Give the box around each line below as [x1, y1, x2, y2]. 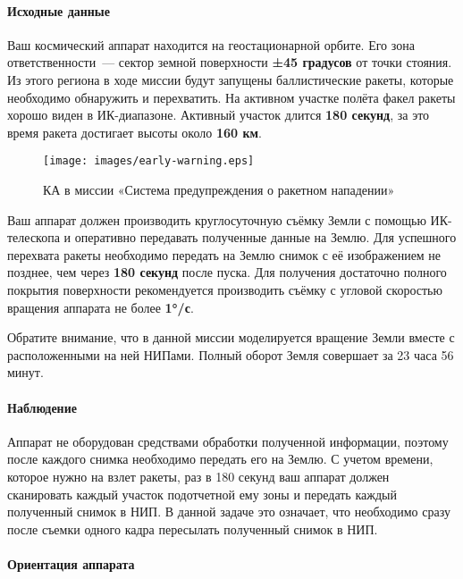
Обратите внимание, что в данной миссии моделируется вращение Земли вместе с [7, 328, 455, 347]
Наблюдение [7, 398, 77, 416]
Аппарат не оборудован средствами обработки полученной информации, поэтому [7, 432, 449, 450]
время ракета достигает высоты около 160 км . [7, 122, 262, 141]
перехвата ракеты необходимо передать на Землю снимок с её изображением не [7, 245, 442, 264]
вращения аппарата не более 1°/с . [7, 298, 194, 316]
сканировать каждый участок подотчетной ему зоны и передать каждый [7, 484, 397, 503]
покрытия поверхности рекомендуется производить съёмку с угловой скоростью [7, 280, 442, 298]
